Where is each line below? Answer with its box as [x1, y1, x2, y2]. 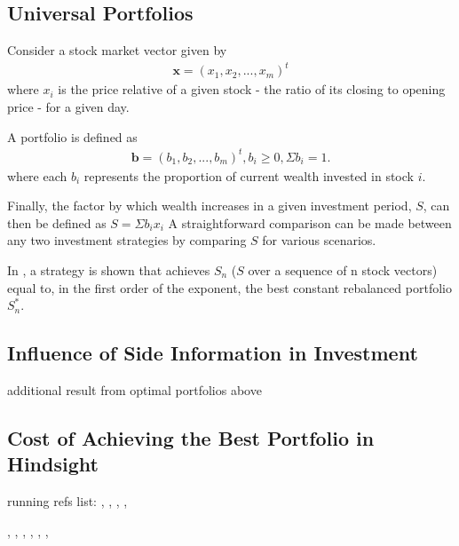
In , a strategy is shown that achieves [7, 261, 210, 280]
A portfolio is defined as [7, 127, 138, 146]
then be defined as [7, 213, 107, 232]
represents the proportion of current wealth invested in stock [83, 166, 414, 185]
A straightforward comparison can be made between [168, 213, 452, 232]
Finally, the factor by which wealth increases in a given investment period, [7, 196, 412, 215]
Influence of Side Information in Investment [7, 339, 418, 367]
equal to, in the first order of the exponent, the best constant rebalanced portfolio [7, 278, 452, 297]
